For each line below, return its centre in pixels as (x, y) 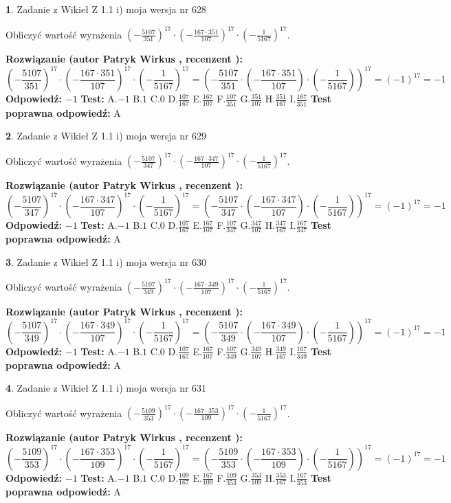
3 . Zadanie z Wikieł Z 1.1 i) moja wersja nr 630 (106, 261)
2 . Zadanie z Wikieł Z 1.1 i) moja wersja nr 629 (106, 136)
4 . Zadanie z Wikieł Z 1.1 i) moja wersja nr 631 (106, 388)
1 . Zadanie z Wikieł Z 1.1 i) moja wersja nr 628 (106, 9)
